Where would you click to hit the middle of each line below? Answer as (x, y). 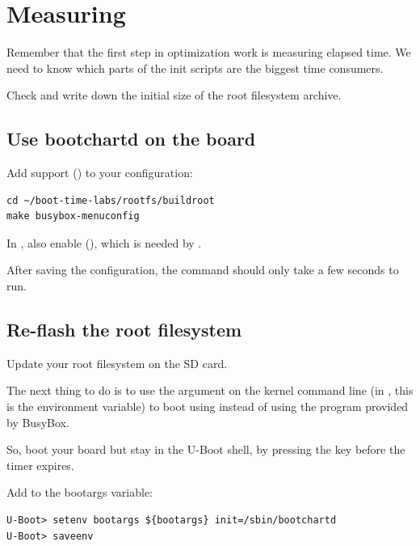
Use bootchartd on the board (131, 139)
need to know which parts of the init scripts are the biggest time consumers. (195, 68)
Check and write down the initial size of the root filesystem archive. (174, 95)
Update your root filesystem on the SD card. (117, 363)
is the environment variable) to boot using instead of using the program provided (208, 406)
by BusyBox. (38, 422)
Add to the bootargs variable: (80, 492)
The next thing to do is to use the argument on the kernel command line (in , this (210, 390)
